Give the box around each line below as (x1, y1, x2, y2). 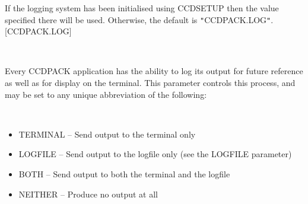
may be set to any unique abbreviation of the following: (5, 88, 207, 100)
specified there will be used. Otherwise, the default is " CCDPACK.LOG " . (5, 13, 274, 26)
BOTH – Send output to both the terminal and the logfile (18, 168, 230, 180)
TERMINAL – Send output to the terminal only (18, 128, 196, 140)
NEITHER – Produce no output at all (18, 187, 158, 200)
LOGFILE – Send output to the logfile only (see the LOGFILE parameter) (18, 148, 292, 160)
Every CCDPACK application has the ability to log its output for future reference (5, 65, 303, 77)
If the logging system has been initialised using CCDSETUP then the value (5, 2, 279, 14)
